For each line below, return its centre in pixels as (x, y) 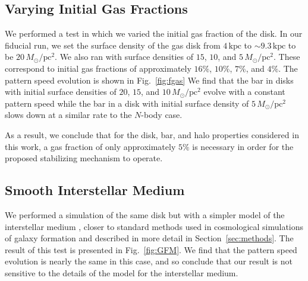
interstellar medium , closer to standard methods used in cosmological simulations (154, 226)
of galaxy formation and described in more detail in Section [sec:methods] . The (149, 238)
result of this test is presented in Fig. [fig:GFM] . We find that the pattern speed (151, 249)
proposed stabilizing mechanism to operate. (84, 158)
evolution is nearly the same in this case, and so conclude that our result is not (149, 261)
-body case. (162, 115)
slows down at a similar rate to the (68, 115)
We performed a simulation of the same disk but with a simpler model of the (145, 214)
